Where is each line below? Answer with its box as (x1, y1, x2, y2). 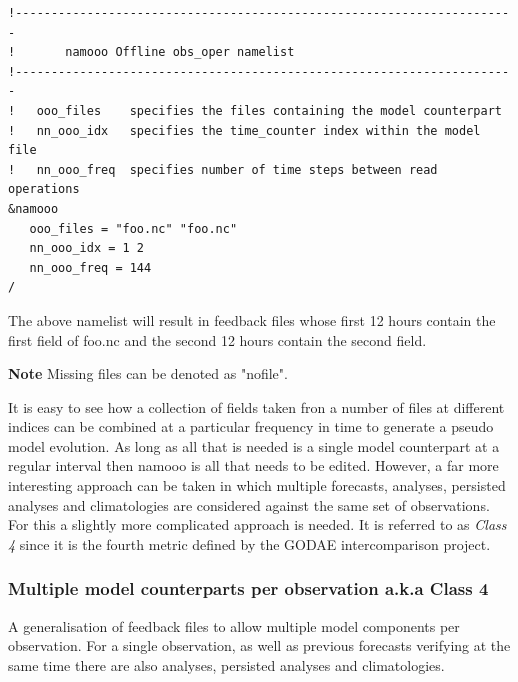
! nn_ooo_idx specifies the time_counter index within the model (8, 123, 481, 138)
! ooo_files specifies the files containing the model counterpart (8, 103, 502, 118)
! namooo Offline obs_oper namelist (8, 45, 295, 60)
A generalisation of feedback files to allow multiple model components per (8, 615, 460, 636)
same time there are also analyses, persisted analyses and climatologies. (8, 654, 445, 675)
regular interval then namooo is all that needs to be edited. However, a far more (8, 455, 499, 476)
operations (8, 182, 80, 197)
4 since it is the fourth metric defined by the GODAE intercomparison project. (8, 533, 491, 554)
